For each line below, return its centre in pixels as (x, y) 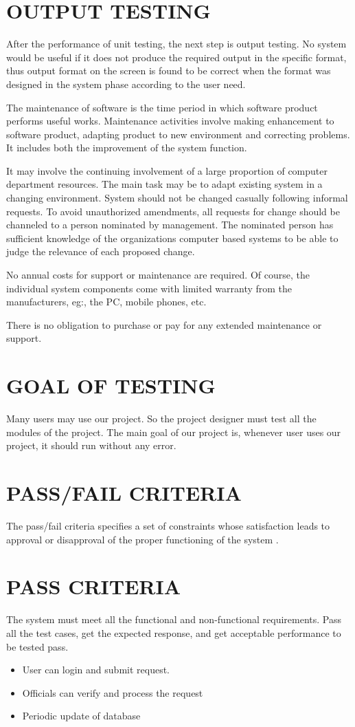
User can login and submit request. (96, 670)
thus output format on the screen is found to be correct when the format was (169, 70)
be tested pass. (37, 646)
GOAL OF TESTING (111, 386)
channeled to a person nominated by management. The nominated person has (170, 225)
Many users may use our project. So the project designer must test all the (161, 419)
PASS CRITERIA (94, 586)
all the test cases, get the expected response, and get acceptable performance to (174, 632)
